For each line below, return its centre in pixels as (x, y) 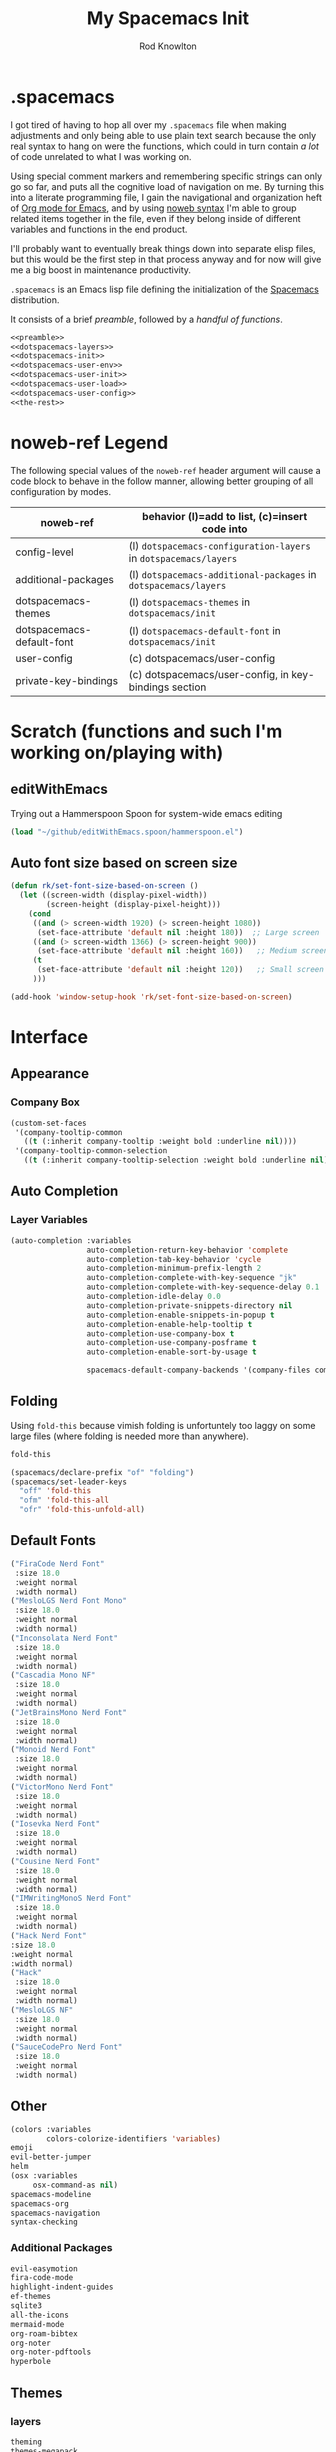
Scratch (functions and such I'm (146, 731)
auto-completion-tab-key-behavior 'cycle (174, 1259)
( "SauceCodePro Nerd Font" (66, 2047)
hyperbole (31, 2362)
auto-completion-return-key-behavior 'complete (187, 1250)
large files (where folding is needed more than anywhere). (130, 1436)
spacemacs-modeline (51, 2194)
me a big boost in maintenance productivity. (101, 269)
